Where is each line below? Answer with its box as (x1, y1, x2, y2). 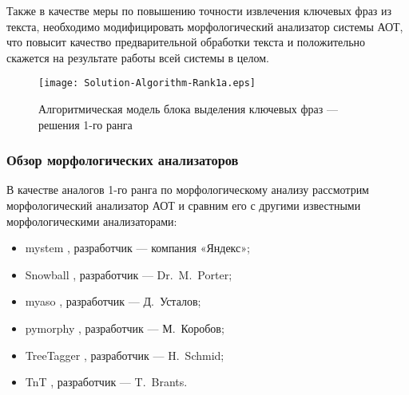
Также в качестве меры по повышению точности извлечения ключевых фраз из (6, 2, 392, 18)
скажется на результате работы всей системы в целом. (6, 49, 269, 65)
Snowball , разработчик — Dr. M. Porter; (25, 266, 232, 282)
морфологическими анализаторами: (6, 212, 177, 229)
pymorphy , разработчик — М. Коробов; (25, 320, 224, 336)
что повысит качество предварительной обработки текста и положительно (6, 34, 366, 50)
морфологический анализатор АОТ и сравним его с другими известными (6, 197, 361, 214)
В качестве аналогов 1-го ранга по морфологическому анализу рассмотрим (6, 181, 369, 198)
